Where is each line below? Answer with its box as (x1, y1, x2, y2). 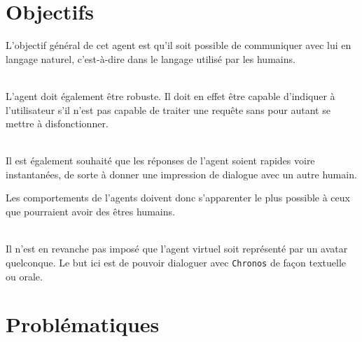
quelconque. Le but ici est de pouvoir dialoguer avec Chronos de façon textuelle (6, 255, 347, 269)
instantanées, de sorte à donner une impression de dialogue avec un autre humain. (6, 166, 357, 181)
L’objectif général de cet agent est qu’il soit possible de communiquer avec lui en (6, 38, 351, 52)
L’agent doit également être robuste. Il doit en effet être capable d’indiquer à (6, 88, 335, 103)
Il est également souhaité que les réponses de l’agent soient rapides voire (6, 153, 315, 168)
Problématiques (6, 310, 160, 339)
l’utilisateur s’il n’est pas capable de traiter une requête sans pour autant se (6, 102, 330, 117)
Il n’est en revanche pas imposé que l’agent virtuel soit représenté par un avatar (6, 241, 348, 256)
